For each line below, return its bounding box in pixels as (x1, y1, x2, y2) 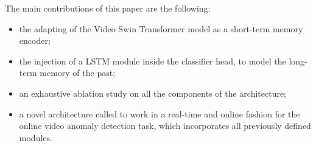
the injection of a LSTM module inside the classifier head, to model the (19, 54, 286, 67)
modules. (19, 131, 52, 144)
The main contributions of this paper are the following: (5, 2, 211, 14)
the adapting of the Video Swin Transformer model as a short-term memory (19, 22, 303, 35)
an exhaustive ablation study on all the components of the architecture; (19, 86, 287, 99)
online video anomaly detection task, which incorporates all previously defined (19, 119, 311, 132)
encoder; (19, 34, 51, 47)
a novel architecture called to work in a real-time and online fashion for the (19, 107, 300, 120)
